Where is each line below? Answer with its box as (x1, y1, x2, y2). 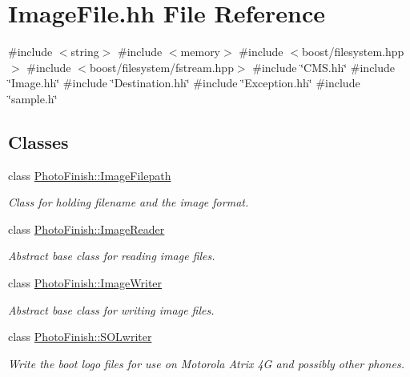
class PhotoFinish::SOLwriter (8, 328, 152, 345)
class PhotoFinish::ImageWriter (8, 275, 163, 291)
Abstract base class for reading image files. (8, 247, 215, 264)
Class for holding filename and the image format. (8, 194, 249, 211)
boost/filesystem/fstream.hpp (89, 58, 234, 75)
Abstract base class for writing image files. (8, 301, 215, 318)
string (70, 43, 99, 60)
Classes (8, 129, 69, 154)
